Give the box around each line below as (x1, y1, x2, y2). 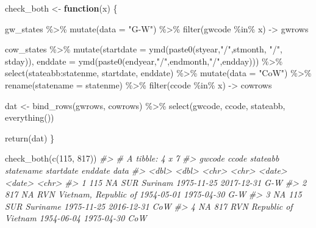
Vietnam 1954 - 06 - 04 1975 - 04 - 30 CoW (5, 212, 147, 224)
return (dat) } (5, 131, 55, 144)
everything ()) (5, 111, 54, 124)
